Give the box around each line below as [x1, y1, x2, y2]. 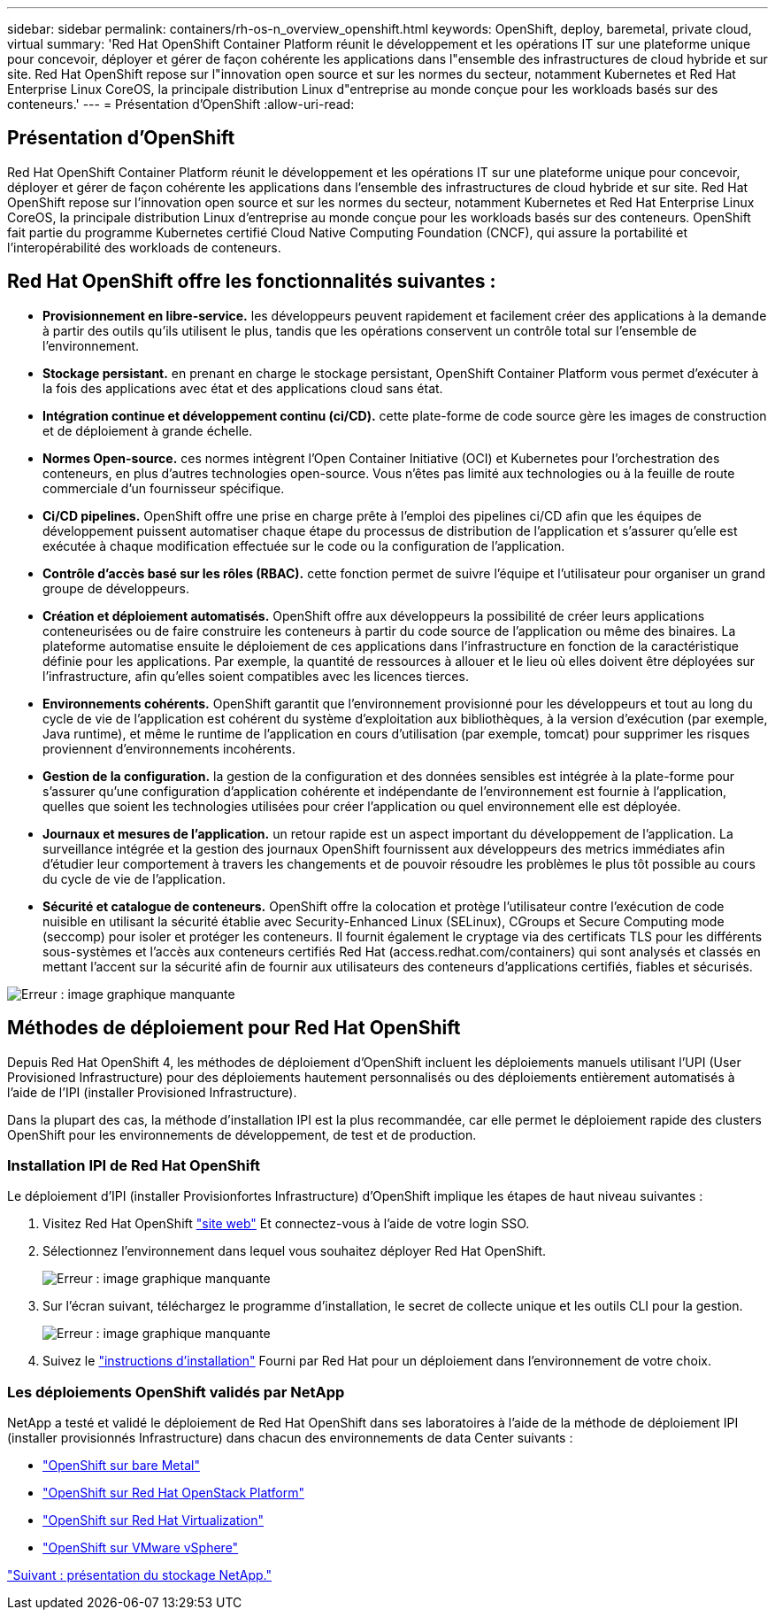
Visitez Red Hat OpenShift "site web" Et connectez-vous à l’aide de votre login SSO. [42, 1216, 530, 1232]
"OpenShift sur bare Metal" [42, 1458, 200, 1474]
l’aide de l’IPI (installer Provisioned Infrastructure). [7, 1084, 297, 1100]
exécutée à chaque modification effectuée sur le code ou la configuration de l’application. [42, 538, 565, 553]
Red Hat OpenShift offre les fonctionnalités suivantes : [7, 270, 496, 293]
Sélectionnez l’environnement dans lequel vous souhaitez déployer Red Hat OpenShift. [42, 1243, 547, 1259]
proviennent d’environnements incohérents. [42, 740, 295, 756]
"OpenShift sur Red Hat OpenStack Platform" [42, 1485, 304, 1501]
